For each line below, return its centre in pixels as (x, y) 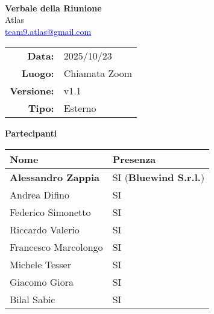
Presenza (134, 159)
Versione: (32, 91)
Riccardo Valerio (45, 229)
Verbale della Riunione (53, 8)
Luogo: (38, 73)
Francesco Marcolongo (56, 247)
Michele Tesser (40, 264)
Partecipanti (31, 133)
